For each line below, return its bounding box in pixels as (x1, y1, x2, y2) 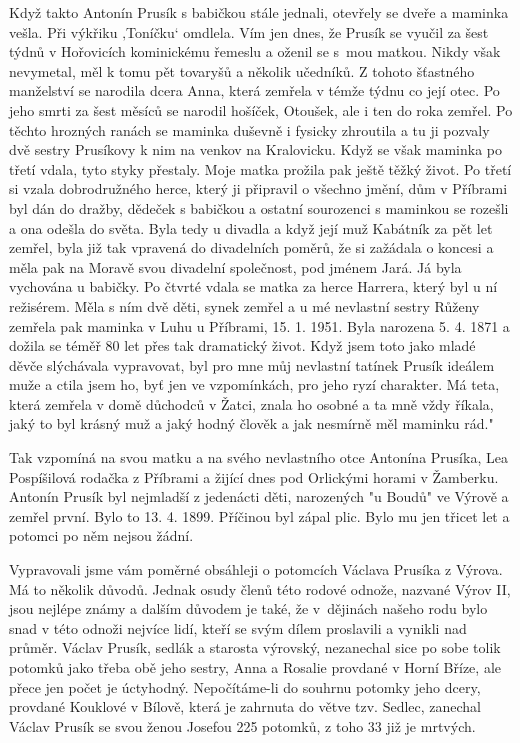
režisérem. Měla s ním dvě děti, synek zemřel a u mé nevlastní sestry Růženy (9, 295, 480, 316)
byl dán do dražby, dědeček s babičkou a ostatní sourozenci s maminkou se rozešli (9, 197, 509, 218)
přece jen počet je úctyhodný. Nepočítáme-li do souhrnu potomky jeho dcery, (9, 676, 481, 697)
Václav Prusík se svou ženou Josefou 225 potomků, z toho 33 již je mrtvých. (9, 715, 476, 736)
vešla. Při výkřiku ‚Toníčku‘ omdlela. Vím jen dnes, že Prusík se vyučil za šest (9, 21, 489, 42)
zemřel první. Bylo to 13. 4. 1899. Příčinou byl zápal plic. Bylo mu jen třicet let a (9, 505, 510, 526)
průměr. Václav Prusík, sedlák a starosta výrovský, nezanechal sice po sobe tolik (9, 637, 501, 658)
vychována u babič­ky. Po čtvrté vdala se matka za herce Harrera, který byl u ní (9, 276, 498, 297)
